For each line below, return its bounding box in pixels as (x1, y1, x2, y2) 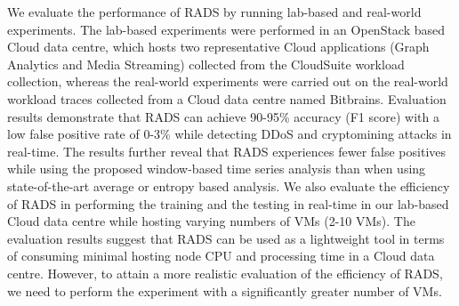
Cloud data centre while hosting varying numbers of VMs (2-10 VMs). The (7, 212, 415, 230)
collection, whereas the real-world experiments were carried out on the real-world (7, 72, 448, 91)
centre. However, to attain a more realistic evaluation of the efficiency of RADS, (7, 263, 443, 282)
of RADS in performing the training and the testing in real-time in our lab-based (7, 194, 449, 213)
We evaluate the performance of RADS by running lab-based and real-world (7, 3, 422, 20)
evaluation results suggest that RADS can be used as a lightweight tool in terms (7, 229, 445, 247)
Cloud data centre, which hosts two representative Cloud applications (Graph (7, 37, 430, 56)
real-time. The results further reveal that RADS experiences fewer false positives (7, 141, 447, 160)
